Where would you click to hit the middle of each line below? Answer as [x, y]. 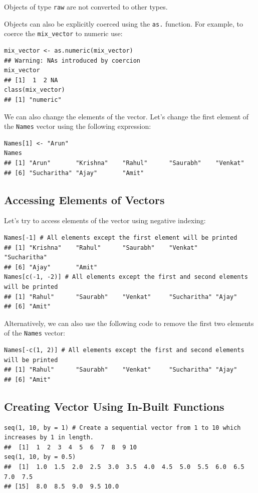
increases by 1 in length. [49, 438]
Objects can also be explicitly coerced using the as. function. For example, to [123, 23]
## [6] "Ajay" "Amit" [51, 267]
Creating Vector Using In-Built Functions [114, 406]
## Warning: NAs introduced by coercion [72, 60]
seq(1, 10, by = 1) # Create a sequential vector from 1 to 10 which [122, 428]
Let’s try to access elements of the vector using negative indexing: [105, 220]
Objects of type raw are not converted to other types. [86, 7]
